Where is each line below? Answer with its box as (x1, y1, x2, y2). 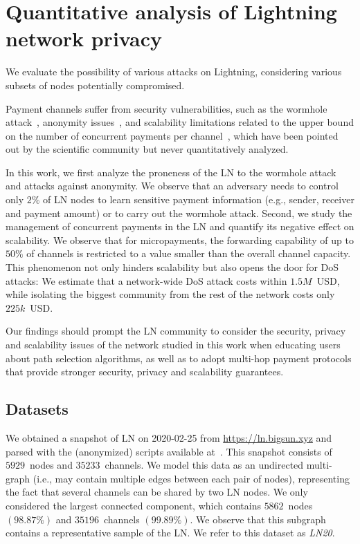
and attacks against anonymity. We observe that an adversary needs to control (6, 178, 339, 193)
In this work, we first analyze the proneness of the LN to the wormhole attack (6, 165, 336, 179)
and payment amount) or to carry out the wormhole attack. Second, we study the (6, 205, 352, 220)
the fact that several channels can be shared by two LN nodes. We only (6, 485, 308, 499)
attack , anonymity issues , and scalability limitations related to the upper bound (6, 115, 354, 129)
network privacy (6, 24, 162, 53)
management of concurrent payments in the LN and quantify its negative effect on (6, 219, 354, 234)
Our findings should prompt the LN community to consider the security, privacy (6, 323, 346, 338)
